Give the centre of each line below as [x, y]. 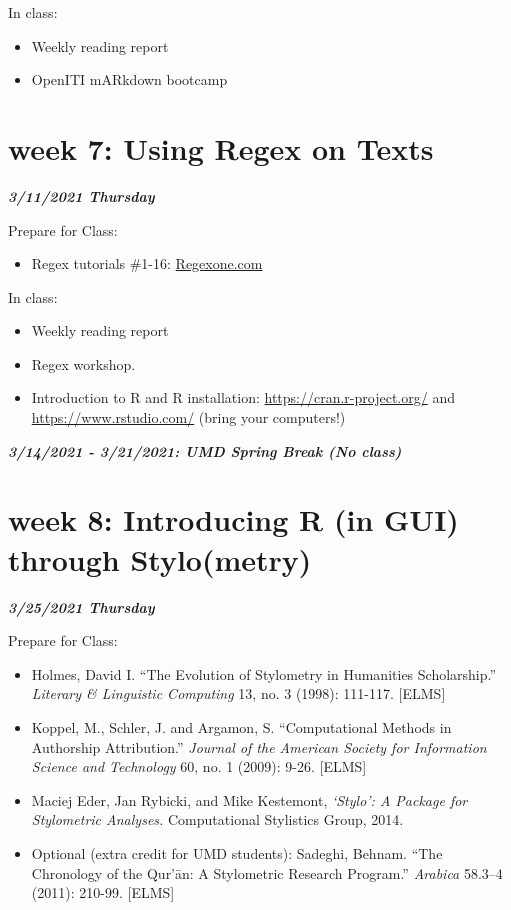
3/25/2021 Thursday [81, 606]
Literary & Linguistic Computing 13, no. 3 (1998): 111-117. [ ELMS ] [238, 693]
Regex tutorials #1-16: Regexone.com [147, 263]
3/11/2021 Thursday [81, 195]
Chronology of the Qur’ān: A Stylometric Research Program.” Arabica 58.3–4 [267, 872]
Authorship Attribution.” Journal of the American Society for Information [259, 746]
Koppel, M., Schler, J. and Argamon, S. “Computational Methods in [241, 726]
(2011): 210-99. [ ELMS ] [103, 892]
